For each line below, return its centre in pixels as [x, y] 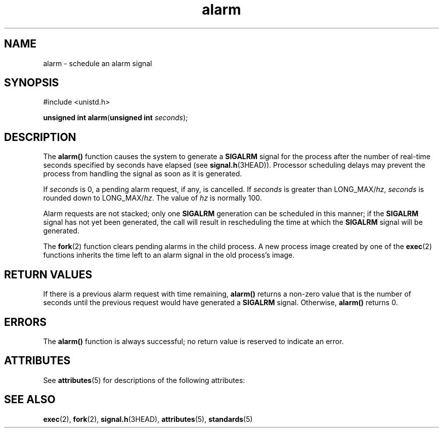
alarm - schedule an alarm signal [98, 63]
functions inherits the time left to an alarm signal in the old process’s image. [169, 255]
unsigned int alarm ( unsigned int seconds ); [116, 118]
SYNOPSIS [32, 83]
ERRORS [26, 322]
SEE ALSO [30, 400]
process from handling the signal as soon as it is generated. [143, 174]
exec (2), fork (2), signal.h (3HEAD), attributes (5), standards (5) [148, 419]
